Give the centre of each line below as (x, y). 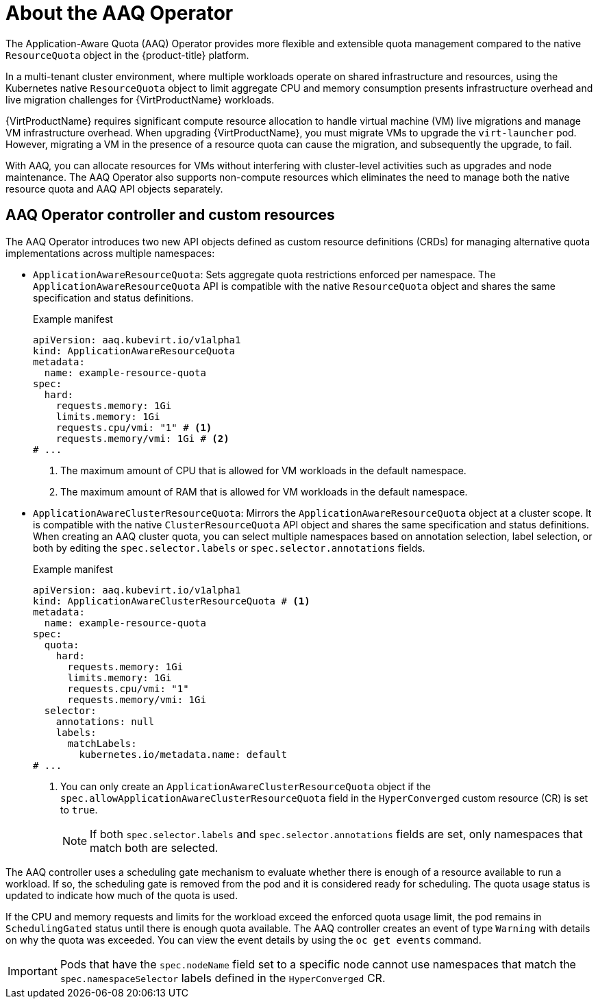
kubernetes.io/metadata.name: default (183, 754)
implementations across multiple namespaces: (110, 253)
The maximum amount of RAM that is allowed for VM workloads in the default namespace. (264, 491)
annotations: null (105, 721)
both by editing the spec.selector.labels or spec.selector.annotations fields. (229, 548)
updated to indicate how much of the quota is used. (122, 895)
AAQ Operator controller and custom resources (170, 215)
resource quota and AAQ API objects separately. (114, 188)
